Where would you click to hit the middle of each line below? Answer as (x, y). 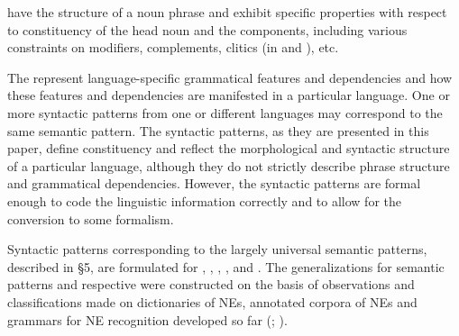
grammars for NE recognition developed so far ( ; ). (147, 319)
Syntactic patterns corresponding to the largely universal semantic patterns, (217, 249)
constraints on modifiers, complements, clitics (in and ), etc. (173, 47)
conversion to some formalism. (91, 218)
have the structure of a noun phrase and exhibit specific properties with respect (227, 12)
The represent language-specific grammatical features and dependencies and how (230, 77)
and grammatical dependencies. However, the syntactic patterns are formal (214, 183)
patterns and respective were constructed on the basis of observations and (211, 284)
